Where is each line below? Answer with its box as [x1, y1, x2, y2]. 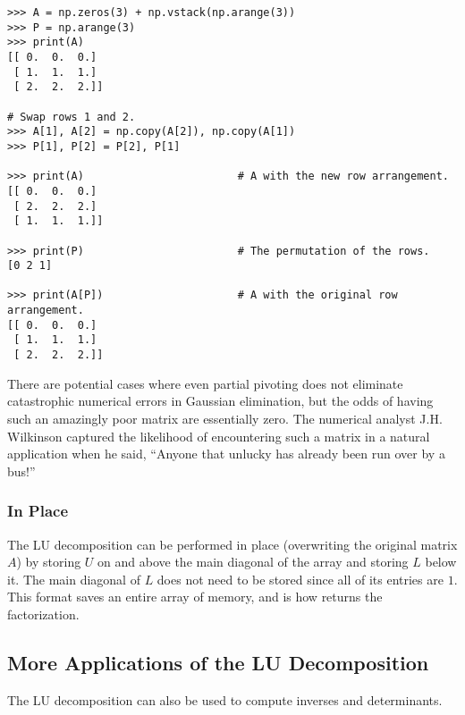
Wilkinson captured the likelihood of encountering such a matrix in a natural [7, 426, 430, 445]
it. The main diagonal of [7, 569, 140, 588]
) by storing [16, 552, 81, 571]
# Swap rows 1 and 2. [7, 110, 136, 123]
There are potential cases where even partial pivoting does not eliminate [7, 374, 403, 392]
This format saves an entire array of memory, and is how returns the [7, 587, 383, 606]
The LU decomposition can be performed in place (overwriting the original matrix [7, 534, 458, 553]
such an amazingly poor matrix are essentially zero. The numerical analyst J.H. [7, 408, 443, 427]
